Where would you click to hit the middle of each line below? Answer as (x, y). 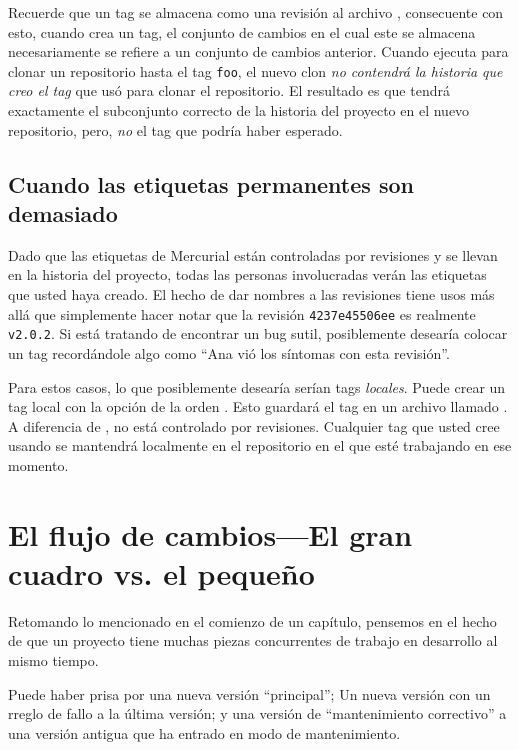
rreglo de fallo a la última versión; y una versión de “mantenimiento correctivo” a (257, 713)
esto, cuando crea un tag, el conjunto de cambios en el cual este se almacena (242, 31)
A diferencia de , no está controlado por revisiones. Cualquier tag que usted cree (254, 425)
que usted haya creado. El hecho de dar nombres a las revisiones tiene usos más (251, 294)
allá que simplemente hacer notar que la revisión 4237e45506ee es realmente (242, 313)
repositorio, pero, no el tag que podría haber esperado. (175, 129)
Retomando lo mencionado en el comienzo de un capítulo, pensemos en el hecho (252, 620)
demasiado (63, 213)
